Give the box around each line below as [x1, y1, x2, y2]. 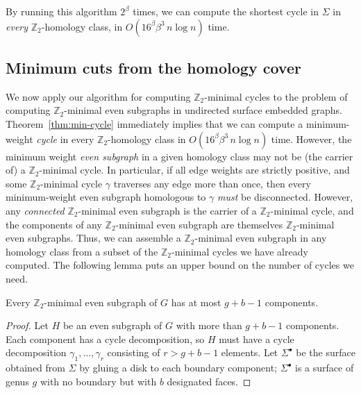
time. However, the [271, 131, 352, 146]
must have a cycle [219, 331, 294, 346]
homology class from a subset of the [6, 244, 158, 258]
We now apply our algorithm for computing [6, 89, 191, 103]
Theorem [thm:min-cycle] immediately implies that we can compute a [6, 116, 303, 131]
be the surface [296, 345, 355, 360]
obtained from [6, 360, 66, 375]
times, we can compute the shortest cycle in [133, 4, 319, 18]
